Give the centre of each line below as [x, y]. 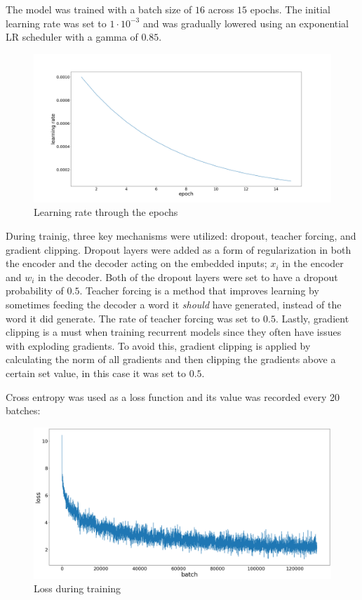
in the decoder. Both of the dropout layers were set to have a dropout [188, 277]
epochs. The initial [290, 9]
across [221, 9]
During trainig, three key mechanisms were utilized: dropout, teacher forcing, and [181, 235]
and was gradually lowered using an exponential [246, 23]
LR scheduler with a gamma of [72, 37]
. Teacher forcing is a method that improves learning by [199, 291]
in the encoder [313, 263]
